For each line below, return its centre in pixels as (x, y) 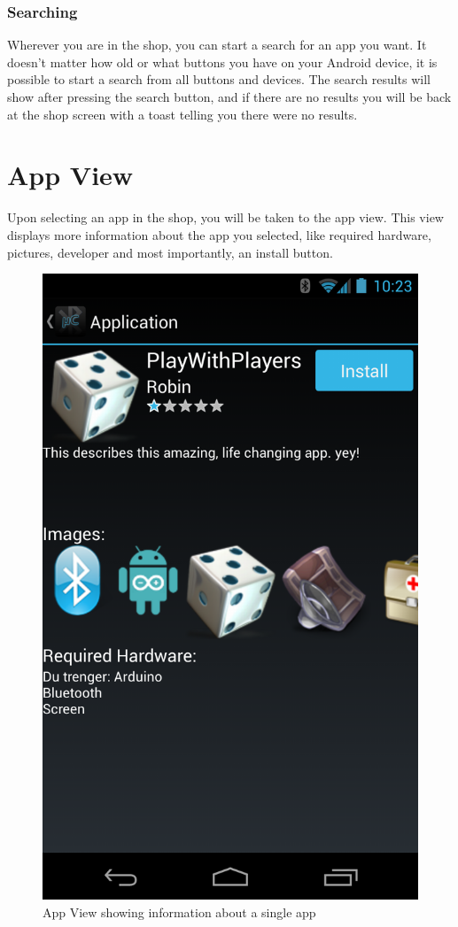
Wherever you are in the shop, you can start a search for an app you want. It (217, 45)
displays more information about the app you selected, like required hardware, (219, 234)
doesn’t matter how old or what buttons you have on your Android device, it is (222, 62)
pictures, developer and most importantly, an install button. (170, 252)
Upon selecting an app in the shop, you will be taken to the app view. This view (225, 217)
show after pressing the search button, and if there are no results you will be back (229, 97)
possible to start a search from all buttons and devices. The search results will (219, 79)
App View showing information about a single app (179, 912)
